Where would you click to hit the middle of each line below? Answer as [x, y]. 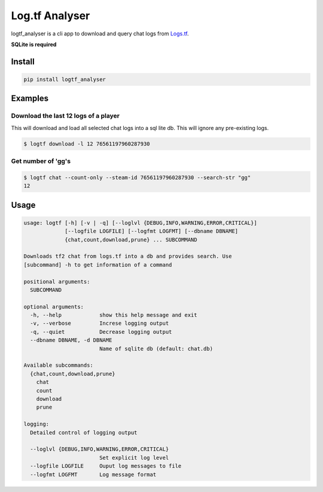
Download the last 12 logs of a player [65, 116]
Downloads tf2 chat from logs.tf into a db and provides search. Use [128, 256]
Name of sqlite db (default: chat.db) [156, 348]
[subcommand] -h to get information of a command [98, 265]
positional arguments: [57, 281]
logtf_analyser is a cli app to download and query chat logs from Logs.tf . [100, 34]
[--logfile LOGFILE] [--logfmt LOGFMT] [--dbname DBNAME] [152, 231]
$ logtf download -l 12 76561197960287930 [87, 144]
